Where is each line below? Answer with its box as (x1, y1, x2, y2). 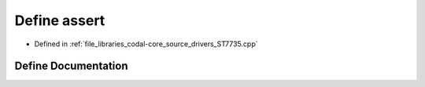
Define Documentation (14, 60, 128, 73)
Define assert (14, 12, 105, 29)
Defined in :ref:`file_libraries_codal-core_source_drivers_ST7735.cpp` (34, 39, 259, 49)
